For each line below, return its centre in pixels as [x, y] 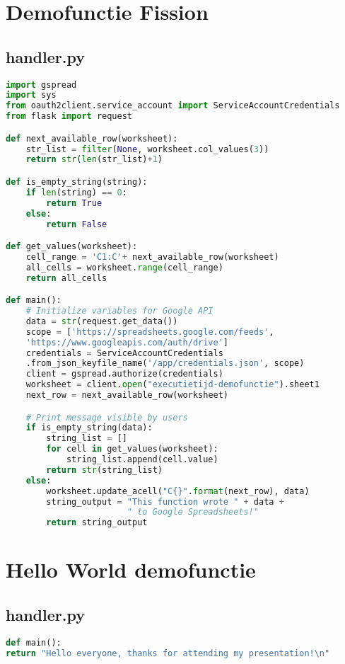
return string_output [97, 523]
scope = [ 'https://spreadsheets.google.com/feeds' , [150, 332]
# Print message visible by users [107, 417]
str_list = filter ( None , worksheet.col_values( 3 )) [147, 149]
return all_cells [66, 278]
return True [74, 203]
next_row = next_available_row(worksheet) [127, 395]
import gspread [41, 85]
